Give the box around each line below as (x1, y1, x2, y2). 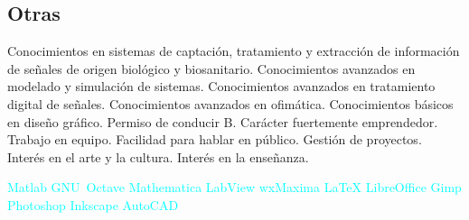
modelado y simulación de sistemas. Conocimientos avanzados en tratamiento (7, 77, 436, 96)
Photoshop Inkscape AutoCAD (7, 195, 179, 214)
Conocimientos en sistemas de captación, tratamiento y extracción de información (7, 41, 460, 60)
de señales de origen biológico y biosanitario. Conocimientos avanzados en (7, 59, 416, 78)
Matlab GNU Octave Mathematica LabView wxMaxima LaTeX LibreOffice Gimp (7, 178, 462, 197)
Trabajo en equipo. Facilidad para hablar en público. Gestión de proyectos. (7, 130, 422, 149)
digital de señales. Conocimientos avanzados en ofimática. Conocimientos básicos (7, 94, 454, 113)
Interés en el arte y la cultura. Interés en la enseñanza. (7, 147, 309, 166)
